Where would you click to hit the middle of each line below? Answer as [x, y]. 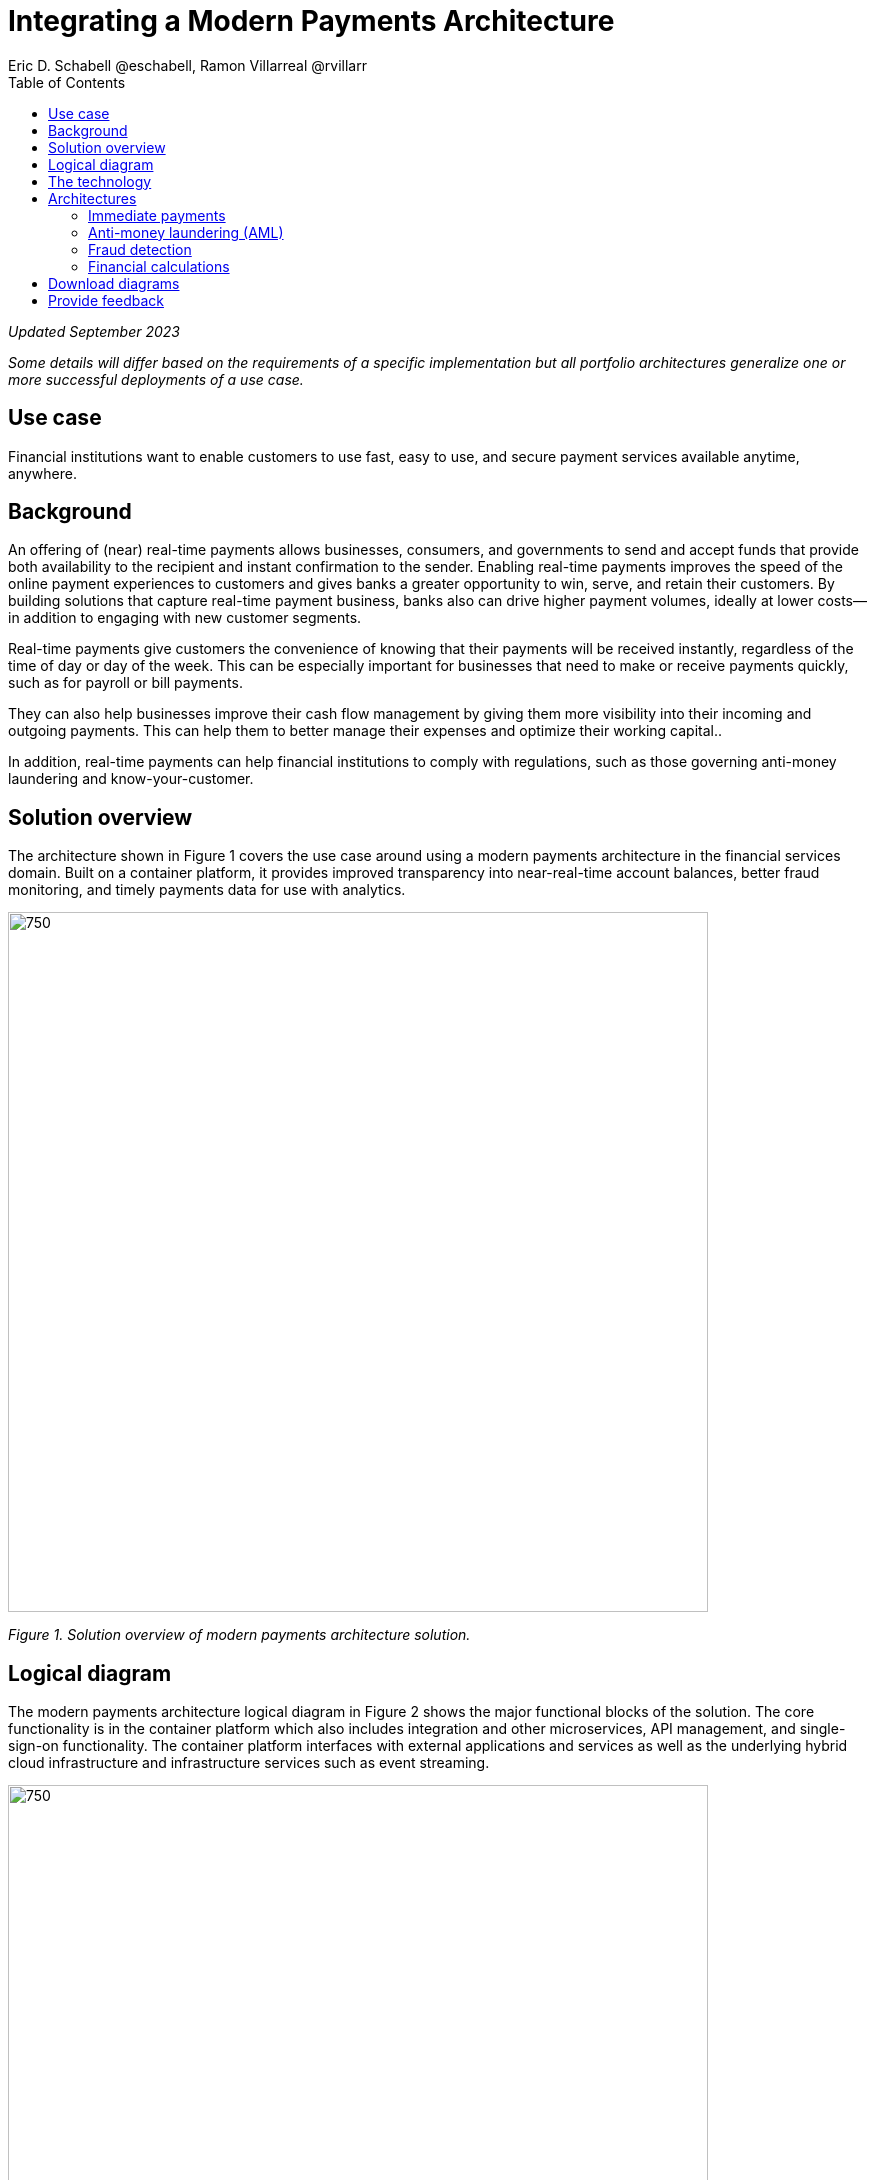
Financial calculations [159, 266]
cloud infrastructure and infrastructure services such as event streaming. [249, 1763]
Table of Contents [67, 82]
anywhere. [42, 473]
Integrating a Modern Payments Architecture [311, 21]
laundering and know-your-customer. [131, 779]
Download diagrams [114, 283]
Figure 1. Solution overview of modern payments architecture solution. [239, 1635]
